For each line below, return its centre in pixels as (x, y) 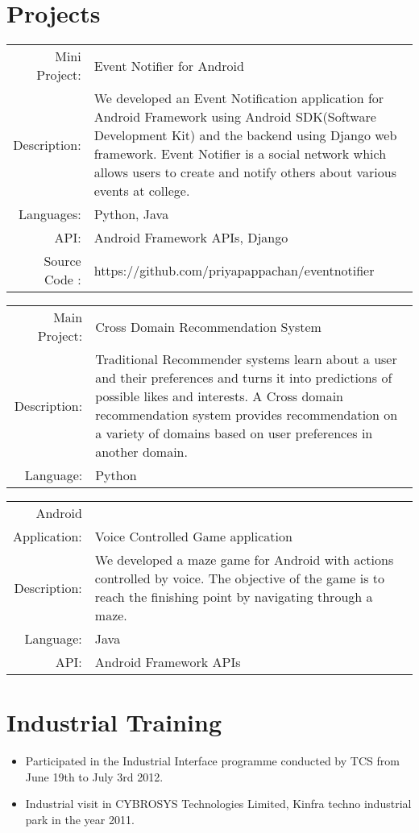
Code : (62, 280)
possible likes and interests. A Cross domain (219, 396)
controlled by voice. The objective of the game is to (240, 578)
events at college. (142, 191)
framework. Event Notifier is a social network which (240, 154)
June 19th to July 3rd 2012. (94, 776)
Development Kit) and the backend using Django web (245, 135)
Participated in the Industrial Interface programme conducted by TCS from (212, 761)
